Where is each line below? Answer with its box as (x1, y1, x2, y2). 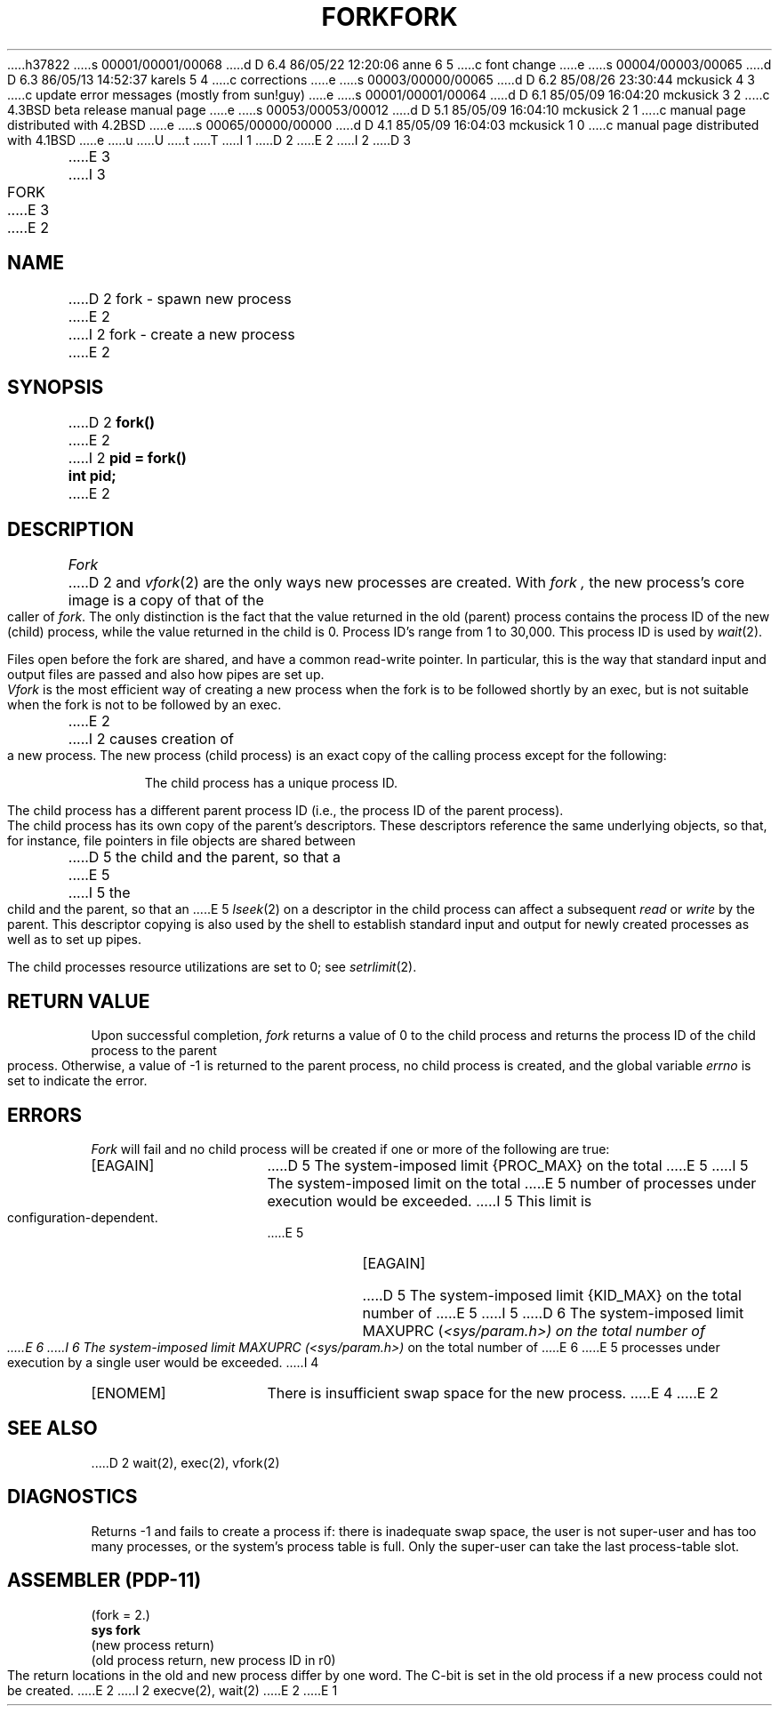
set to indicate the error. (7, 1073, 148, 1089)
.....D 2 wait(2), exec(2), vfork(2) (91, 1454, 280, 1470)
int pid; (68, 467, 116, 485)
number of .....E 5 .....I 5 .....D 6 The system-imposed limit (362, 1303, 744, 1322)
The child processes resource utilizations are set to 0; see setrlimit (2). (7, 959, 417, 975)
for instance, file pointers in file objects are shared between (7, 833, 356, 849)
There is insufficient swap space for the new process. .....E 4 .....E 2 (267, 1383, 719, 1402)
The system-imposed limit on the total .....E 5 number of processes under (267, 1173, 757, 1192)
